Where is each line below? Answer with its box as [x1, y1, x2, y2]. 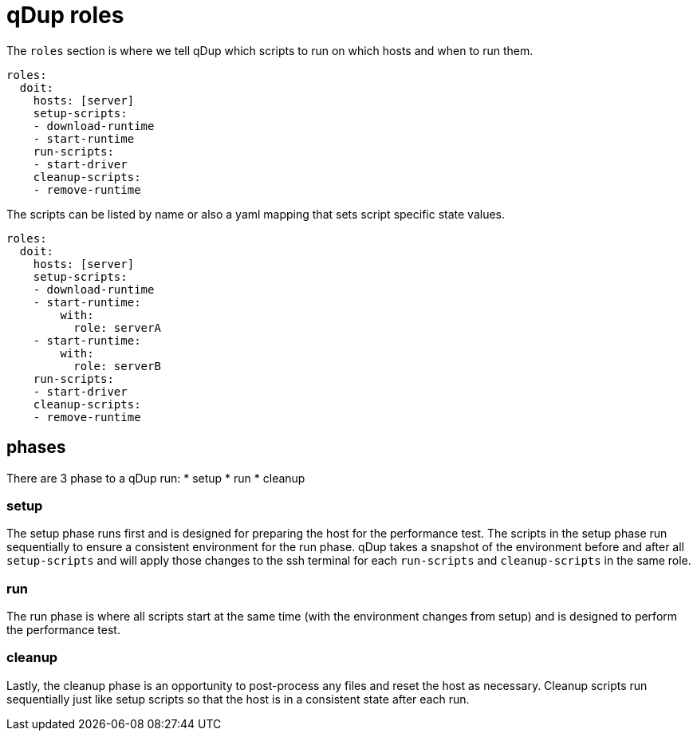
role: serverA [73, 321, 161, 334]
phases [6, 437, 66, 458]
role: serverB [73, 359, 161, 372]
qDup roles [6, 2, 124, 29]
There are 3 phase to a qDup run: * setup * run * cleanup [6, 471, 305, 485]
